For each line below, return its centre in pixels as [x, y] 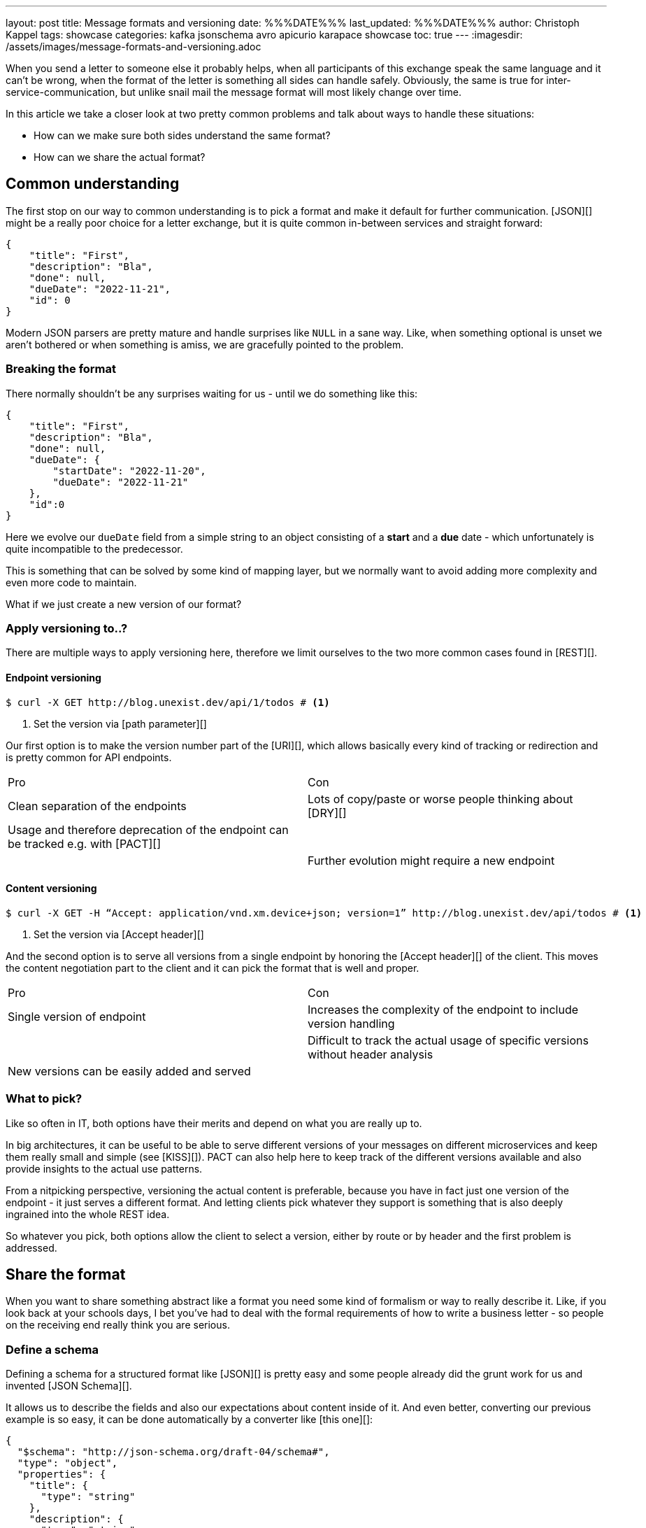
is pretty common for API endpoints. [89, 757]
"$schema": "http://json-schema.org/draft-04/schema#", [173, 1452]
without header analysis [371, 1054]
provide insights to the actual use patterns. [104, 1168]
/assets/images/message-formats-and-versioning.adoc [134, 47]
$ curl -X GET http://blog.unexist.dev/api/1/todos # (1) [168, 702]
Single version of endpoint [77, 1016]
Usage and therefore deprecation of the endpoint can [148, 829]
